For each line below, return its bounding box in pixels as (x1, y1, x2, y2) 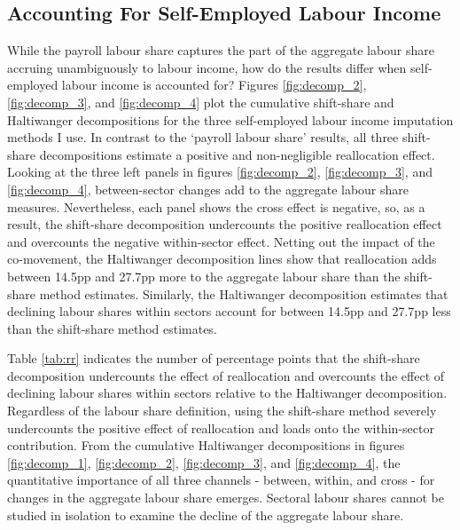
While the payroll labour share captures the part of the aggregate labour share (7, 41, 435, 59)
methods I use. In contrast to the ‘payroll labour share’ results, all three (7, 128, 399, 146)
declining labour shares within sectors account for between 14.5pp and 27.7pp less (7, 302, 451, 320)
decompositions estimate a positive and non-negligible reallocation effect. (39, 145, 435, 163)
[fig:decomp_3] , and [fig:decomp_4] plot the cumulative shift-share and (7, 92, 394, 111)
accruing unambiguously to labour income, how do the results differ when (7, 58, 407, 76)
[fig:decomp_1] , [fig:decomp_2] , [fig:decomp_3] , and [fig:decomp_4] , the (7, 453, 401, 471)
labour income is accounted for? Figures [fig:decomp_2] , (61, 75, 367, 94)
